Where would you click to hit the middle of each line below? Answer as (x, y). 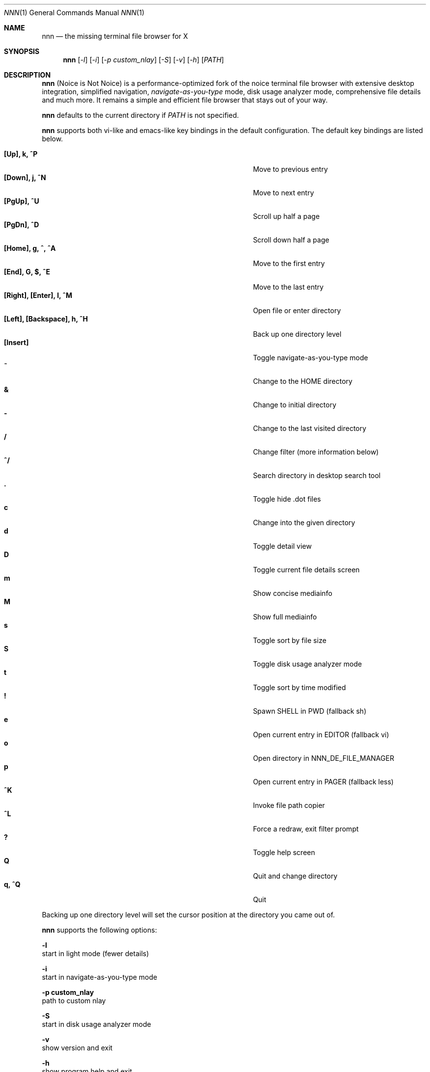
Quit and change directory (295, 876)
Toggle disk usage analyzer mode (308, 664)
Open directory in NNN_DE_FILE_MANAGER (323, 758)
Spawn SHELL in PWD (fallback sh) (310, 711)
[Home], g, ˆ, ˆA (30, 248)
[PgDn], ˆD (22, 225)
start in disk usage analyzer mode (96, 1024)
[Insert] (16, 342)
